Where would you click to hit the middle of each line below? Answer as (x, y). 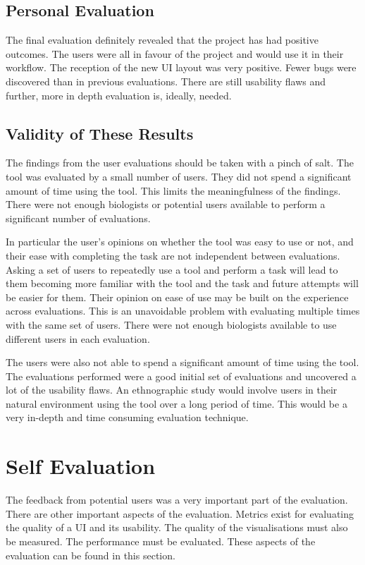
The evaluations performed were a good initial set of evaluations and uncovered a (181, 376)
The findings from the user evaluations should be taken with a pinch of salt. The (180, 163)
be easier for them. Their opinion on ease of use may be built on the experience (177, 297)
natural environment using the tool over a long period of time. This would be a (177, 403)
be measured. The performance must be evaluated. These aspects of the (161, 541)
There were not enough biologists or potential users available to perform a (166, 204)
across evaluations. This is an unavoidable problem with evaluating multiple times (183, 311)
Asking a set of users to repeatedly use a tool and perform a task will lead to (172, 269)
